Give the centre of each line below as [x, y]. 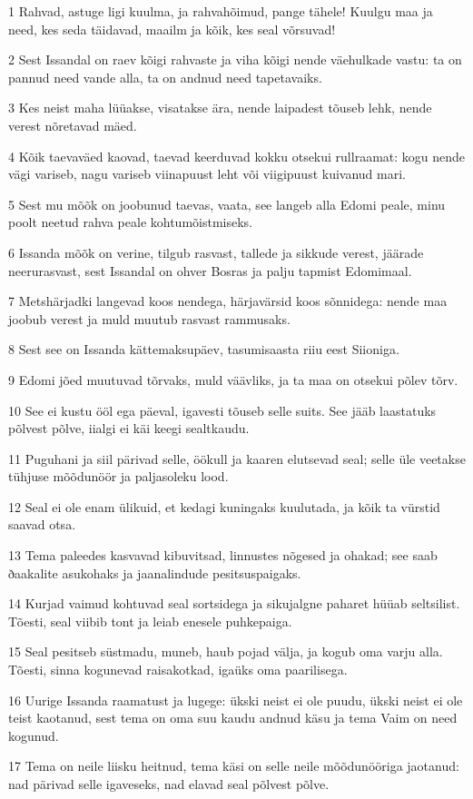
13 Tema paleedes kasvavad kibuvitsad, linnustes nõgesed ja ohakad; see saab [223, 555]
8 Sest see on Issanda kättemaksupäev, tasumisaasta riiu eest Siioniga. [204, 349]
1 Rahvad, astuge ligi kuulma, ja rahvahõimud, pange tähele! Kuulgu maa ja [221, 11]
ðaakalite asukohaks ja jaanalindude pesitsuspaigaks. [155, 572]
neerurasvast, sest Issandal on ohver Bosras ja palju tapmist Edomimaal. [210, 270]
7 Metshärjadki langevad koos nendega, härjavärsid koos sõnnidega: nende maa [228, 301]
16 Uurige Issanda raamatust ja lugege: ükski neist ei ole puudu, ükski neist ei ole [236, 700]
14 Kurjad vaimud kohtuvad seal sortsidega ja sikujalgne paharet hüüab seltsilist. [234, 603]
